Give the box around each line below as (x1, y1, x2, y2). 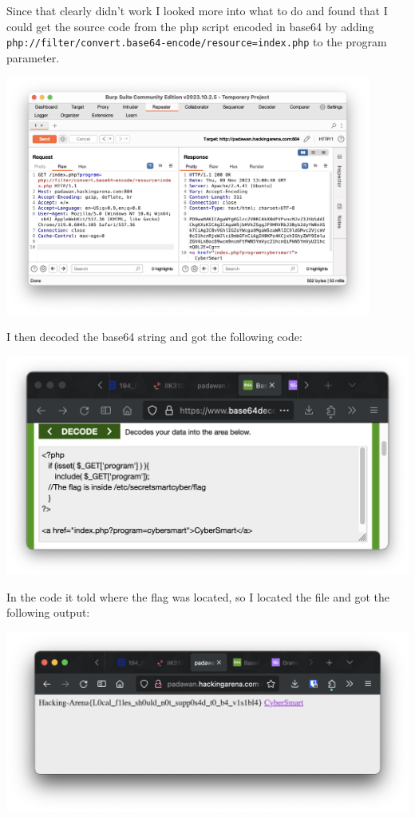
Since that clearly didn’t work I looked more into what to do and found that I (6, 2, 388, 18)
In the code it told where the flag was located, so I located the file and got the (6, 588, 390, 605)
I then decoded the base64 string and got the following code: (6, 328, 302, 345)
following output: (6, 604, 90, 621)
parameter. (6, 49, 60, 66)
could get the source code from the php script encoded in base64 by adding (6, 18, 374, 34)
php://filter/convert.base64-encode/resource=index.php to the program (6, 34, 387, 50)
